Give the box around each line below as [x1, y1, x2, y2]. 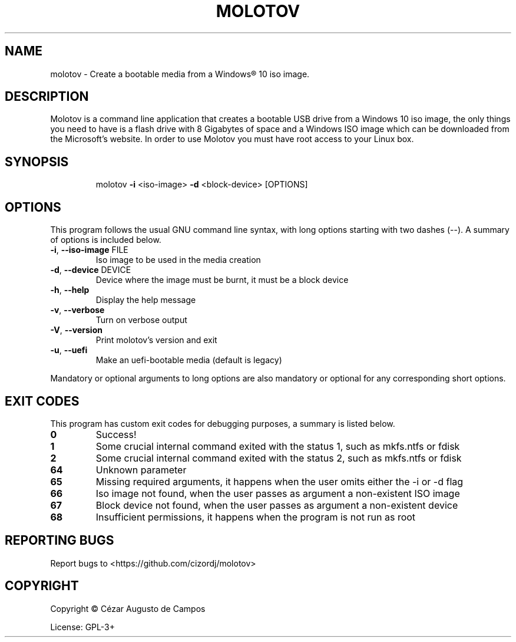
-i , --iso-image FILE [50, 245, 128, 255]
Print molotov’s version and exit [95, 335, 217, 345]
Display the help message [95, 295, 196, 305]
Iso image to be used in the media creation [95, 255, 261, 265]
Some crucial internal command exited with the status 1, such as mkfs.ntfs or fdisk [95, 440, 460, 452]
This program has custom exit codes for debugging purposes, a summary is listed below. [50, 418, 395, 429]
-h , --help [50, 285, 90, 295]
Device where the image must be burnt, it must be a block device [95, 275, 349, 285]
